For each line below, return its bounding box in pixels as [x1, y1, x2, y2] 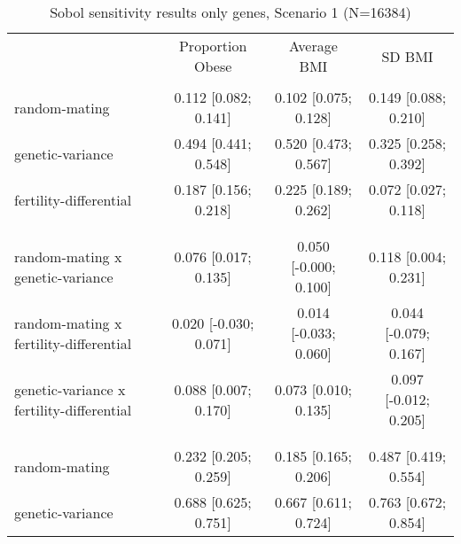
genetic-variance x [14, 378, 126, 400]
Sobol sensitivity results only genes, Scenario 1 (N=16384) [50, 2, 411, 22]
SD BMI [381, 45, 434, 66]
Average [289, 35, 338, 56]
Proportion [178, 35, 247, 56]
